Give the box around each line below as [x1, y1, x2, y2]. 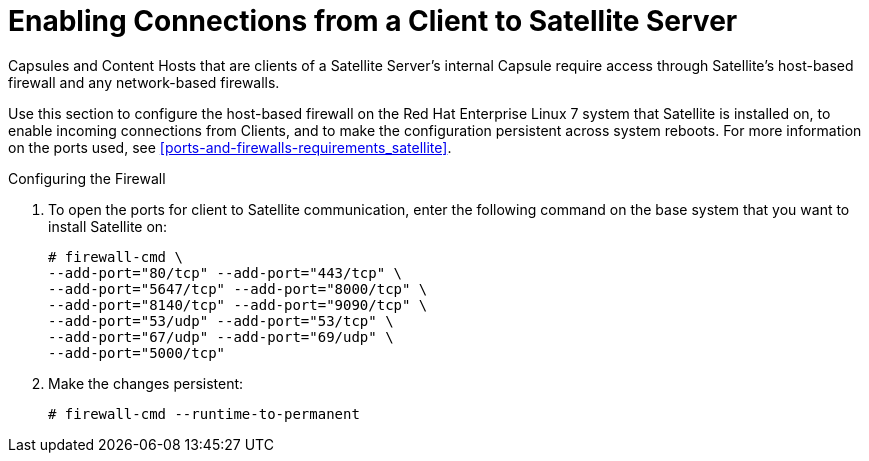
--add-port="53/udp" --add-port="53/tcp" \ [48, 312, 394, 329]
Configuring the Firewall [8, 169, 166, 187]
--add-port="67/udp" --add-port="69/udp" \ [48, 328, 394, 345]
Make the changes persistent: [48, 374, 244, 392]
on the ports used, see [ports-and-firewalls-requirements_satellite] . [8, 138, 452, 156]
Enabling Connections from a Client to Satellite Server [8, 4, 738, 38]
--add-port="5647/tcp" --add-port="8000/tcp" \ [48, 280, 428, 297]
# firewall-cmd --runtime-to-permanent [48, 405, 360, 422]
